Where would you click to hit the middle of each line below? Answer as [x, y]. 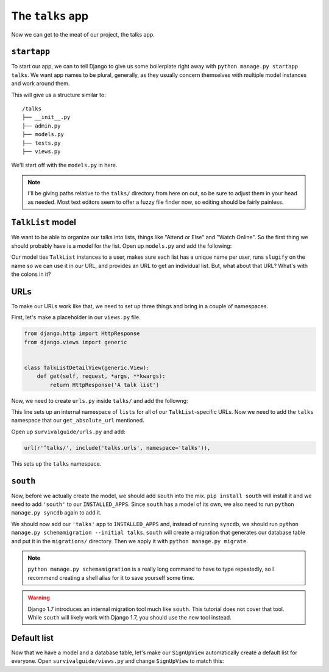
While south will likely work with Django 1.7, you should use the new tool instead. [129, 617]
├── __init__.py [46, 117]
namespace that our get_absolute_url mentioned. [78, 421]
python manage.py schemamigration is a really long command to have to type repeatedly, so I [151, 569]
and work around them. [41, 84]
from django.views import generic [76, 342]
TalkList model [44, 222]
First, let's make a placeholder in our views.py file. [76, 317]
